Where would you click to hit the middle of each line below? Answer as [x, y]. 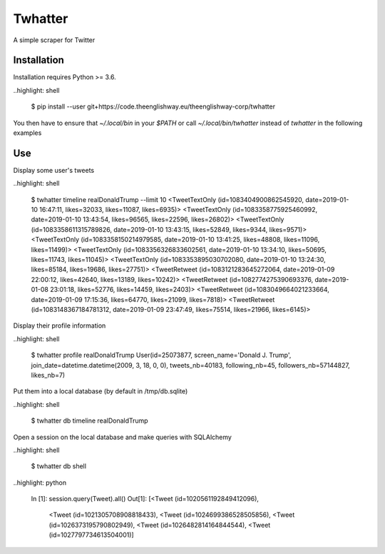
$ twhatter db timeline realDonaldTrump [90, 420]
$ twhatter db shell [59, 466]
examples [27, 133]
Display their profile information [60, 326]
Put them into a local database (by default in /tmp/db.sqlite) [101, 391]
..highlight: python [40, 483]
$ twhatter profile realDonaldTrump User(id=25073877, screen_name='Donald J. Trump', [161, 355]
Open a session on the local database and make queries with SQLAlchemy [122, 437]
